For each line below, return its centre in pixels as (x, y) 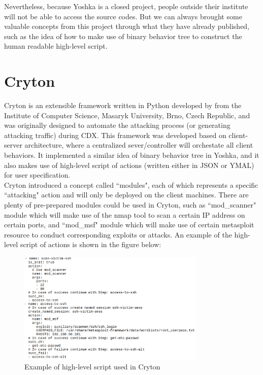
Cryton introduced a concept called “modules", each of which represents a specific (131, 184)
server (13, 145)
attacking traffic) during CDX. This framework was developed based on (115, 135)
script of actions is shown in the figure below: (91, 244)
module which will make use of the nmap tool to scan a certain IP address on (125, 214)
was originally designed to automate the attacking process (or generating (117, 125)
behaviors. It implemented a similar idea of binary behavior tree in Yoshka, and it (132, 155)
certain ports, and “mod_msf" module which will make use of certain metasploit (129, 225)
